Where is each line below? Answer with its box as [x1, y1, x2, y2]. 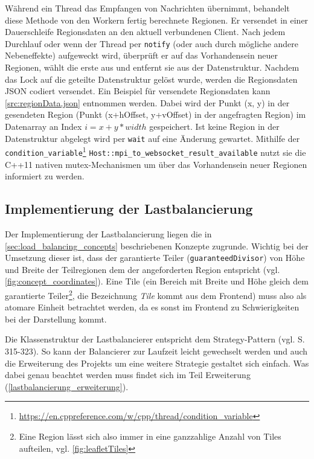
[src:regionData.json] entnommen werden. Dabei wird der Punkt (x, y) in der [5, 96, 290, 109]
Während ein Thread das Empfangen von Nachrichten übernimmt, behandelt [5, 2, 290, 14]
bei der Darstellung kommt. [5, 312, 107, 325]
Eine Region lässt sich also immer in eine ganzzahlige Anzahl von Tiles [19, 429, 281, 442]
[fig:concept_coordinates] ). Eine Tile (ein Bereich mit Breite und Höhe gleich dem [5, 275, 309, 287]
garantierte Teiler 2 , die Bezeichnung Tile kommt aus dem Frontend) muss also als [5, 287, 307, 301]
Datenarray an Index [5, 120, 82, 132]
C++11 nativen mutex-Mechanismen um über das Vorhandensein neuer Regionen [5, 158, 307, 170]
